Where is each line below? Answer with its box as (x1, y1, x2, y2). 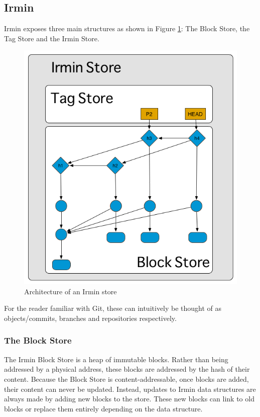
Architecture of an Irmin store (24, 286, 117, 296)
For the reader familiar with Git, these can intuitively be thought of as (4, 303, 222, 313)
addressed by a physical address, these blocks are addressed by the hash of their (4, 364, 250, 374)
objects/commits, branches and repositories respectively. (4, 312, 177, 323)
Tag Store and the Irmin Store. (4, 33, 99, 43)
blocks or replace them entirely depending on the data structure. (4, 403, 203, 413)
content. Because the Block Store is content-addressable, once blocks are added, (4, 373, 249, 384)
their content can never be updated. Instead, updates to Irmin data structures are (4, 383, 256, 394)
